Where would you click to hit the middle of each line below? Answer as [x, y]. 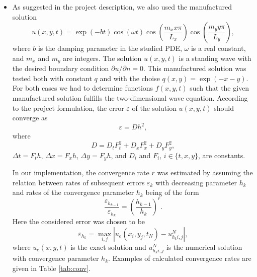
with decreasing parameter [196, 182]
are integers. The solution [102, 58]
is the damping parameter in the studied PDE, [110, 48]
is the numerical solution [204, 247]
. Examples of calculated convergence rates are [180, 258]
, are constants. [222, 155]
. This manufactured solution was [195, 68]
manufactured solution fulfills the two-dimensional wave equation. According [130, 98]
